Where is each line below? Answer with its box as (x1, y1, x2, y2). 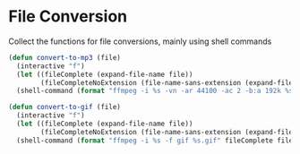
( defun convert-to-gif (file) (8, 103, 122, 112)
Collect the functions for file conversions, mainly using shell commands (8, 36, 272, 47)
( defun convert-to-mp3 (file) (8, 53, 122, 62)
